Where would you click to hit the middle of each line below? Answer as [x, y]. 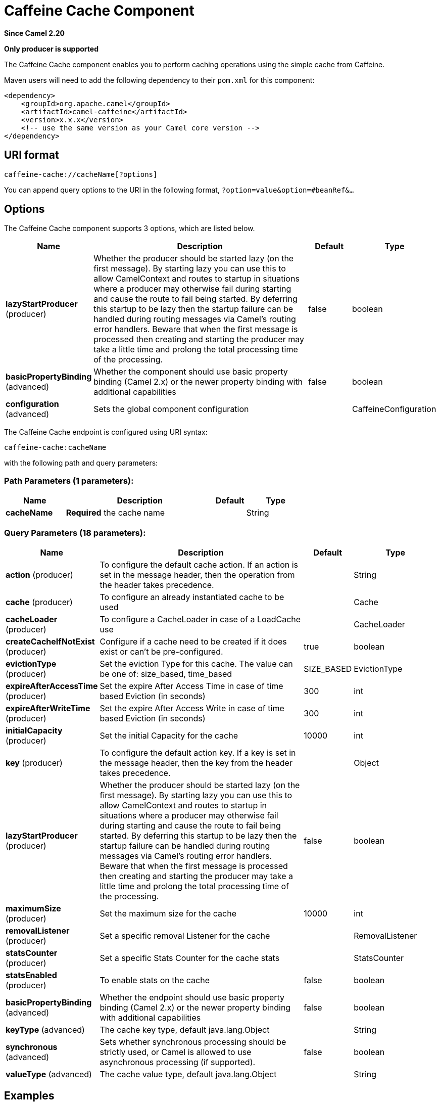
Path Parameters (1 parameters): [69, 480]
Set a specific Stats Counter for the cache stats [190, 958]
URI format [32, 155]
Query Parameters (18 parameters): [75, 533]
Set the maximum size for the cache [168, 913]
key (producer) [34, 763]
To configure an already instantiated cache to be [192, 597]
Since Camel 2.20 [35, 33]
